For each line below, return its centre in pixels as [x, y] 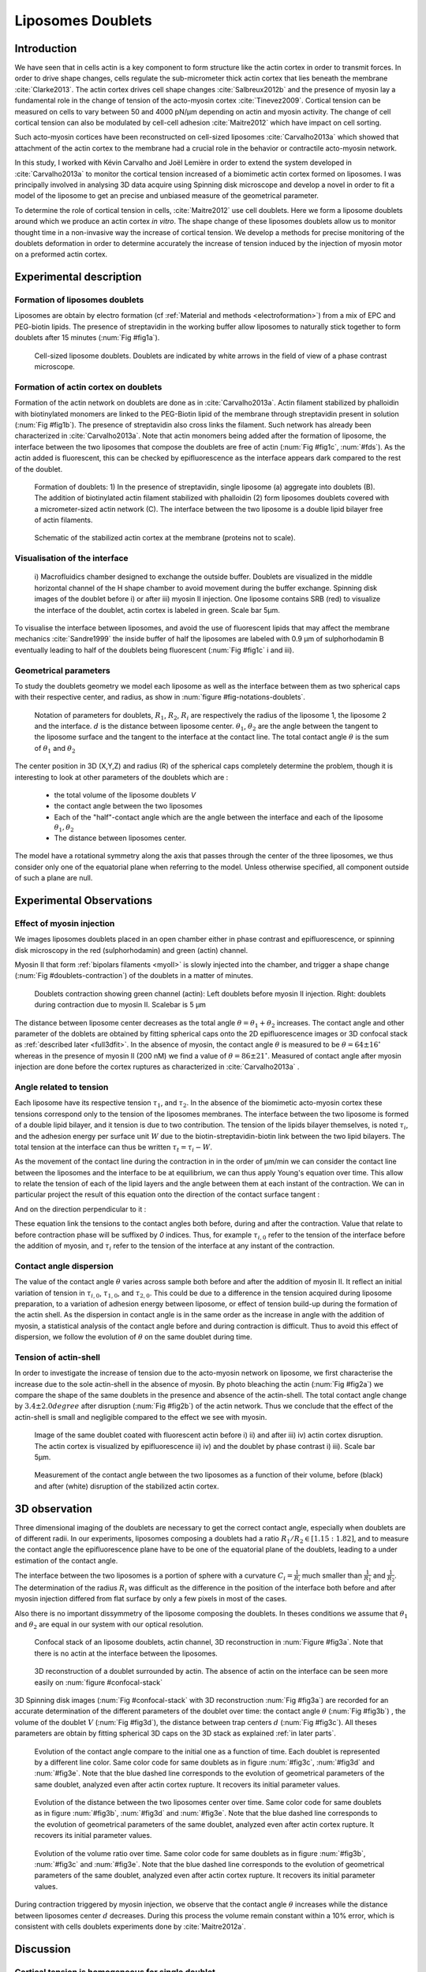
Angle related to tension [62, 1087]
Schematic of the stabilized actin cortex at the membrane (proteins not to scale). [165, 538]
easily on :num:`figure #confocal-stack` [99, 1682]
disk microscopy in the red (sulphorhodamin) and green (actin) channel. [131, 950]
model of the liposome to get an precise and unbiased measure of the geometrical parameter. [167, 196]
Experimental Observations [84, 900]
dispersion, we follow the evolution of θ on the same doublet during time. [133, 1337]
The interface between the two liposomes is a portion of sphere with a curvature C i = [154, 1576]
